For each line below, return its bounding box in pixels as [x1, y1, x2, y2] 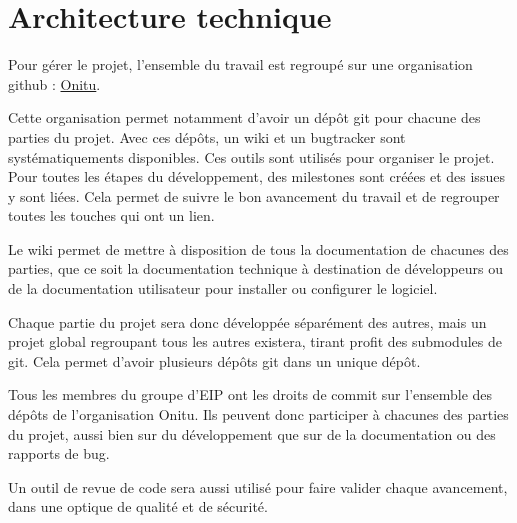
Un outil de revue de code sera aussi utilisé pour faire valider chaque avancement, [8, 476, 508, 497]
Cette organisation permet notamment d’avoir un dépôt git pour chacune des [8, 107, 481, 128]
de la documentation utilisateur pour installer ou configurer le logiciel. [8, 278, 438, 299]
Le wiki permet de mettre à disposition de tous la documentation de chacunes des [8, 238, 509, 259]
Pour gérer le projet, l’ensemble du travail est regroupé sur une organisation [8, 54, 473, 75]
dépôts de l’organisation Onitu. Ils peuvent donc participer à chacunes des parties [8, 404, 509, 425]
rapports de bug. [8, 443, 110, 464]
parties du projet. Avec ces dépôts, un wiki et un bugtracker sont [8, 126, 406, 147]
